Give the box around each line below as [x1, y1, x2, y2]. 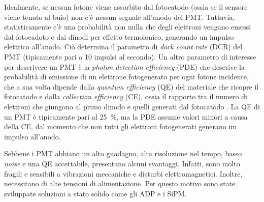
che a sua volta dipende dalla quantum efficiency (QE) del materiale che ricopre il [4, 81, 259, 92]
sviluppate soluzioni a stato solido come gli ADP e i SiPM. [4, 188, 187, 198]
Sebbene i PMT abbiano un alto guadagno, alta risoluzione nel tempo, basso [4, 148, 242, 159]
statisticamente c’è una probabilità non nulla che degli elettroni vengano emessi [4, 21, 251, 32]
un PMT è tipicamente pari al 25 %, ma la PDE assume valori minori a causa [4, 111, 248, 122]
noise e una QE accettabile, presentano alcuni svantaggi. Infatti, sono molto [4, 158, 240, 168]
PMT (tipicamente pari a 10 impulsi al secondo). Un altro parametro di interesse [4, 51, 256, 62]
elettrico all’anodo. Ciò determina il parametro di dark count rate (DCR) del [4, 41, 243, 52]
